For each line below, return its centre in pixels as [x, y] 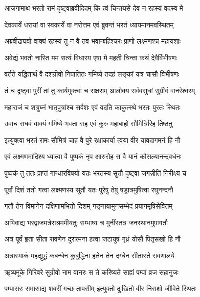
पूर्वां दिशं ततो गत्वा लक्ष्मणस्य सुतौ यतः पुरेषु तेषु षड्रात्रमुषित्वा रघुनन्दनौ [89, 189]
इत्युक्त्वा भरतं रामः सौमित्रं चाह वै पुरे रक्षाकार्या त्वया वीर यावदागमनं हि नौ [92, 140]
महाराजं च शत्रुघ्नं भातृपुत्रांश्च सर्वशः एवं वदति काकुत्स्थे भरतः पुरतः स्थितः [92, 107]
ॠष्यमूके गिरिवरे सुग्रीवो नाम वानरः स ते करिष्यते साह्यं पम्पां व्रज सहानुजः [91, 272]
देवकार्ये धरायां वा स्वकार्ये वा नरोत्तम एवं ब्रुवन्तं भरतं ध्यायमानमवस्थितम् [89, 24]
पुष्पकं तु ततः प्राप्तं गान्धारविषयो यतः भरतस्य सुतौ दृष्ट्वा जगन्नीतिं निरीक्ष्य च [96, 173]
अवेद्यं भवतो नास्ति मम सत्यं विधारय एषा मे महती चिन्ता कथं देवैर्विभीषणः [91, 57]
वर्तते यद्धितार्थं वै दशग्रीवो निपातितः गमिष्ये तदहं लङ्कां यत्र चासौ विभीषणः [92, 74]
